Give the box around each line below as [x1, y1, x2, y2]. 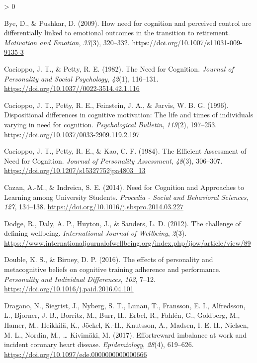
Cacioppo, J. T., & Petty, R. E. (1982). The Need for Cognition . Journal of [4, 63, 234, 74]
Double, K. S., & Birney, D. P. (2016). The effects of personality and [4, 254, 213, 265]
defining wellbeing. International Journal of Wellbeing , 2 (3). [4, 228, 187, 238]
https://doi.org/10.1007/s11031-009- [132, 37, 243, 47]
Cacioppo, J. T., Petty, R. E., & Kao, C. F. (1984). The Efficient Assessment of [4, 146, 247, 156]
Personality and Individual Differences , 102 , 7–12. [4, 273, 156, 284]
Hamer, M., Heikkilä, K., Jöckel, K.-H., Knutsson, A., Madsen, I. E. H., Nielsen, [4, 320, 249, 330]
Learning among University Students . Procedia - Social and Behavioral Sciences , [4, 191, 249, 202]
